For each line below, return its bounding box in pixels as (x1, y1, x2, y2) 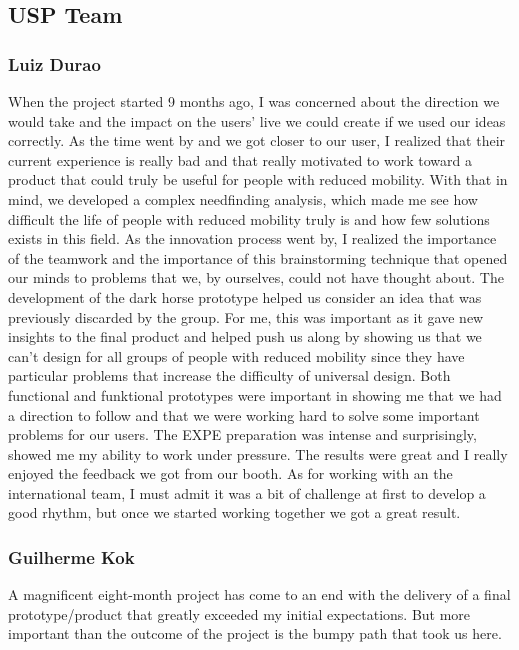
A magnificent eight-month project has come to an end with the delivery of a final (8, 584, 511, 605)
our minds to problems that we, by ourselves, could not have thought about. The (8, 267, 504, 288)
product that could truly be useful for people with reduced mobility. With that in (8, 169, 508, 190)
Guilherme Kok (8, 544, 135, 569)
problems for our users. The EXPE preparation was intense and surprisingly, (8, 424, 477, 445)
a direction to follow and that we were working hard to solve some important (8, 404, 480, 425)
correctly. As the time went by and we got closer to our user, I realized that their (8, 130, 506, 151)
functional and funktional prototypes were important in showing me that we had (8, 384, 502, 405)
